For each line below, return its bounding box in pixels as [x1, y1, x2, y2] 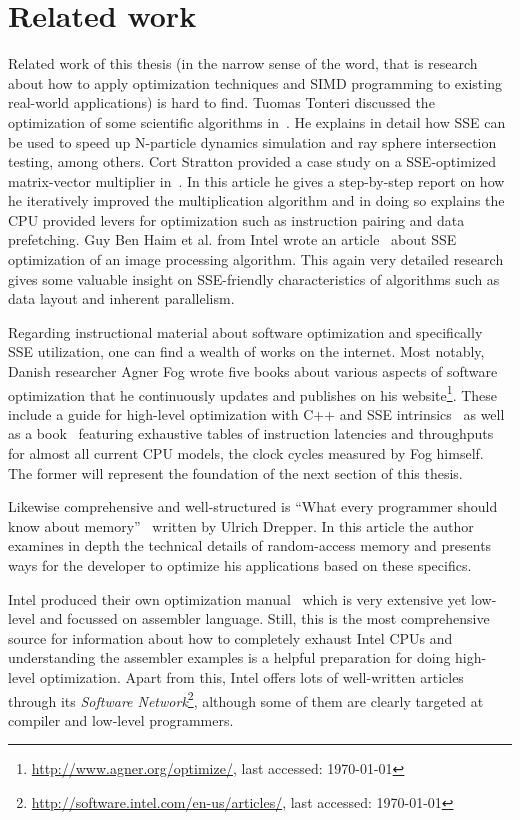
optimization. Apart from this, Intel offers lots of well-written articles [39, 667, 464, 687]
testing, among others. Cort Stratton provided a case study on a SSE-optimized [8, 151, 496, 172]
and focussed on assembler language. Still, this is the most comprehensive [39, 608, 490, 629]
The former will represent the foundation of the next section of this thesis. [8, 462, 463, 483]
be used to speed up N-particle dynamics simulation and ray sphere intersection [8, 131, 497, 152]
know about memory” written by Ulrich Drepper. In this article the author [8, 515, 474, 536]
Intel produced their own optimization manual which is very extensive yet [8, 588, 467, 609]
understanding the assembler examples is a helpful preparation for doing [8, 647, 451, 668]
